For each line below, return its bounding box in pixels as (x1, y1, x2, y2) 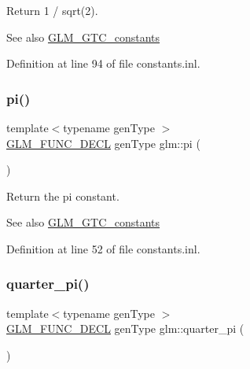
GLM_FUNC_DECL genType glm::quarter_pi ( (6, 320, 244, 337)
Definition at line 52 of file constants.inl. (6, 240, 200, 256)
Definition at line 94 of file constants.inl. (6, 55, 200, 72)
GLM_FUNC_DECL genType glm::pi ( (6, 135, 200, 151)
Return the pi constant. (6, 187, 119, 204)
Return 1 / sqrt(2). (6, 2, 98, 18)
